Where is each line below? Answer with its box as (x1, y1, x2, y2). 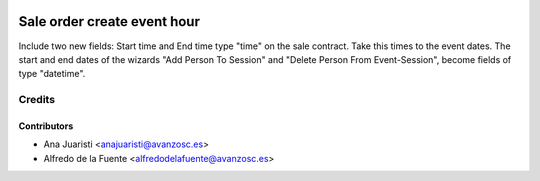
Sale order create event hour (18, 13, 200, 30)
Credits (18, 93, 55, 107)
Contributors (18, 120, 74, 132)
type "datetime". (18, 68, 86, 80)
